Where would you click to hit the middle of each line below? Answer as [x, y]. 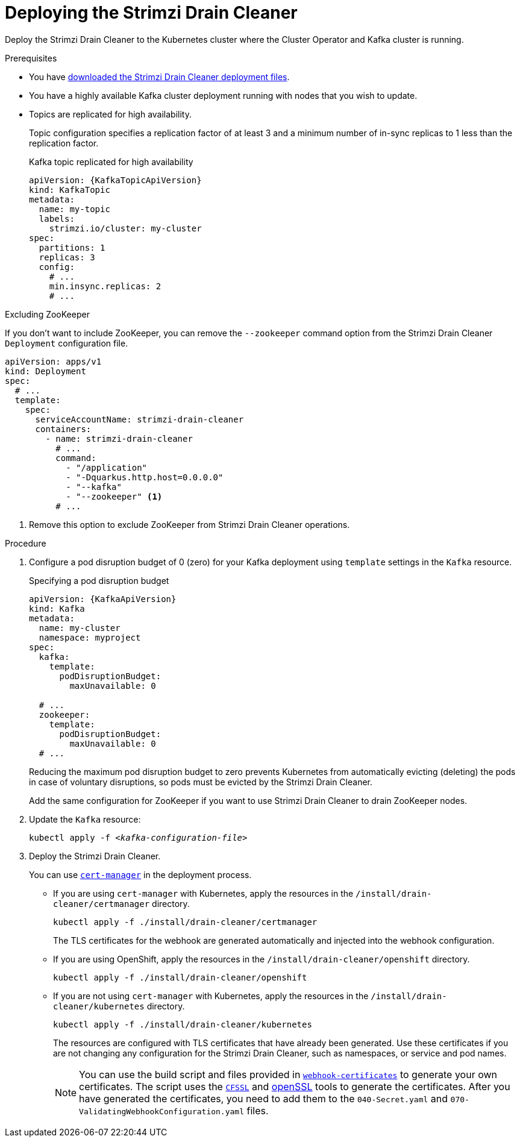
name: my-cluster [80, 628]
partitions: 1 [72, 247]
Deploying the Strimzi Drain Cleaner [151, 13]
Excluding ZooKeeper [47, 314]
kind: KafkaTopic [70, 190]
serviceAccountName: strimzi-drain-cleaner [139, 419]
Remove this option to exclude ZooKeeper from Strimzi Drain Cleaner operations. [190, 524]
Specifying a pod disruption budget [99, 580]
